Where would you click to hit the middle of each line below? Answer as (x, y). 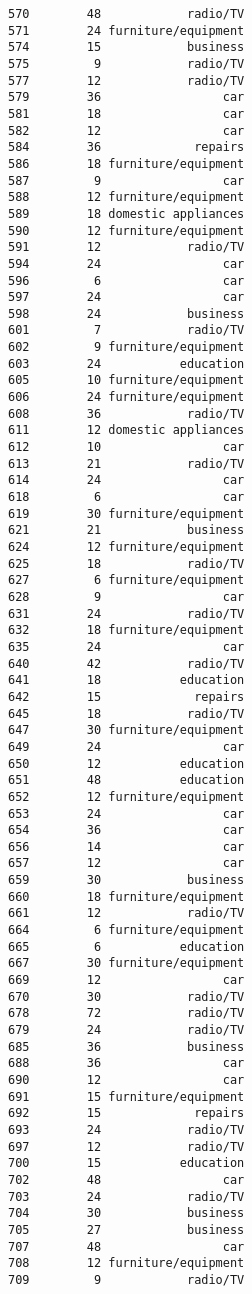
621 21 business (126, 530)
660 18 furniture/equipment (126, 896)
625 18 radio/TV (126, 563)
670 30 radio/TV (126, 996)
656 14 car (126, 846)
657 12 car (126, 863)
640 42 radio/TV (126, 663)
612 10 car (126, 447)
